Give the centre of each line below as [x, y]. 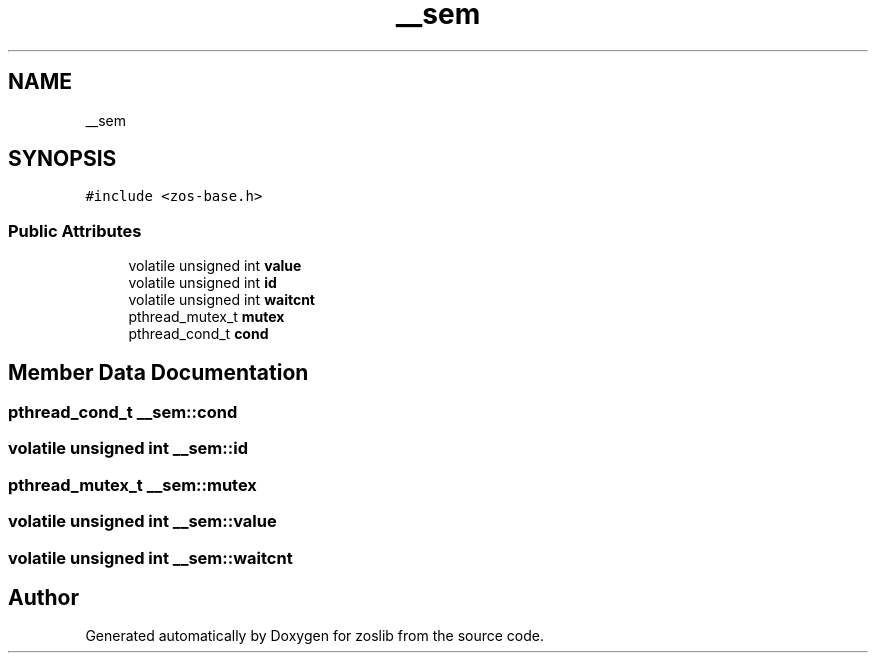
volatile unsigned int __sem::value [142, 521]
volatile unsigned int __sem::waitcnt [150, 557]
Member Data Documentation [158, 372]
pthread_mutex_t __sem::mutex [132, 484]
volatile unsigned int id [202, 283]
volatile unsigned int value [215, 266]
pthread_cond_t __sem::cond [123, 412]
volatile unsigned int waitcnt [221, 300]
